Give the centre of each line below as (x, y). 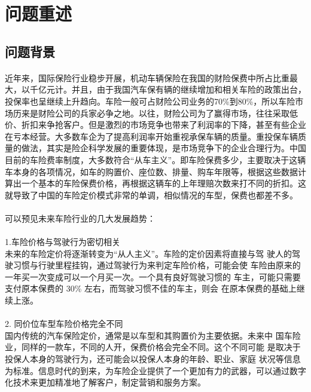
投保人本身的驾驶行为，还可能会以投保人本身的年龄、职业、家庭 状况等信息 (153, 359)
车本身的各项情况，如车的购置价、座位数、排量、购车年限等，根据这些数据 (151, 171)
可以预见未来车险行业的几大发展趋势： (80, 218)
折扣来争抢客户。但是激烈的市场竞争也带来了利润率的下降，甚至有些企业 (164, 125)
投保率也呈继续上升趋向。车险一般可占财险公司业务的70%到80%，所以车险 (150, 101)
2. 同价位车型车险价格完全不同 (64, 324)
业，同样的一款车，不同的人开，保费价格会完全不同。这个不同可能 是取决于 (153, 347)
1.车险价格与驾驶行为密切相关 (62, 242)
